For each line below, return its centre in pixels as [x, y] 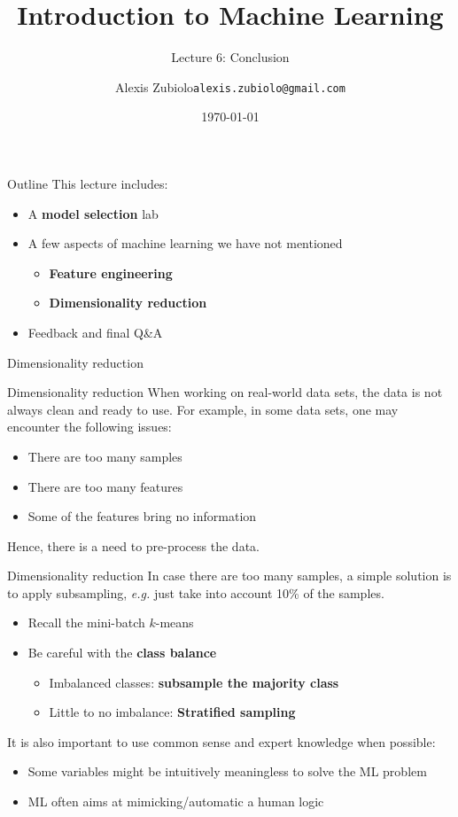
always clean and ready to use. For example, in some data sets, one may [203, 409]
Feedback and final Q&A [95, 332]
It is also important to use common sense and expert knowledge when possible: [221, 741]
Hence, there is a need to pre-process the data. [133, 545]
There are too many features [105, 486]
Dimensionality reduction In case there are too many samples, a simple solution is [229, 576]
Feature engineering [111, 272]
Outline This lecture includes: [88, 183]
